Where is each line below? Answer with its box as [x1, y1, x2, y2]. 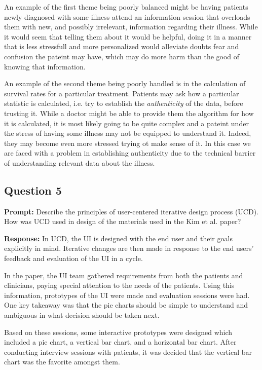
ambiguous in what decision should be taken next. [4, 310, 160, 320]
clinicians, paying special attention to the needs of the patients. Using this [4, 280, 235, 290]
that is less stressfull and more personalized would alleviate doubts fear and [4, 41, 239, 52]
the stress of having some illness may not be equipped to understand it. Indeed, [4, 128, 251, 138]
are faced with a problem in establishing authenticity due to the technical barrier [4, 147, 256, 158]
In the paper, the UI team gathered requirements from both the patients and [4, 270, 243, 280]
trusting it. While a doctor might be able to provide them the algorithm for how [4, 107, 254, 118]
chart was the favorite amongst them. [4, 356, 120, 367]
